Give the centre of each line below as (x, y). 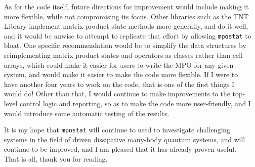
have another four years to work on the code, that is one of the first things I (119, 84)
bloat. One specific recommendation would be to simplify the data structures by (125, 45)
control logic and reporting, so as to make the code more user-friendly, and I (135, 103)
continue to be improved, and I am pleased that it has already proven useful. (120, 149)
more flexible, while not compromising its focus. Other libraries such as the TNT (126, 16)
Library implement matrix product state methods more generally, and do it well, (126, 26)
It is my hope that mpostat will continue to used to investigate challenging (117, 130)
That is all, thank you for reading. (56, 159)
